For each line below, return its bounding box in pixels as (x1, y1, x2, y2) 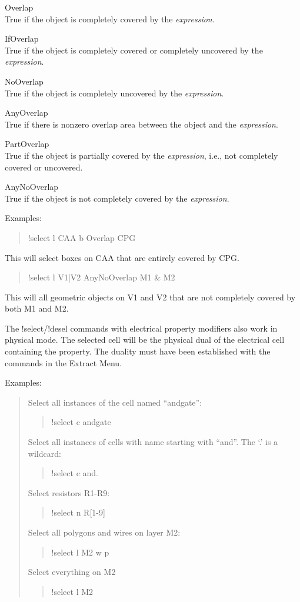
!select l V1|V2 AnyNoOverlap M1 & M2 (28, 271, 175, 283)
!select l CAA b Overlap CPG (28, 231, 136, 243)
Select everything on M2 (28, 566, 116, 578)
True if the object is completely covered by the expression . (5, 12, 215, 25)
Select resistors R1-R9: (28, 486, 110, 499)
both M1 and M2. (5, 302, 69, 315)
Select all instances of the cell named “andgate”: (28, 396, 202, 408)
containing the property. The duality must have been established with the (5, 345, 271, 357)
